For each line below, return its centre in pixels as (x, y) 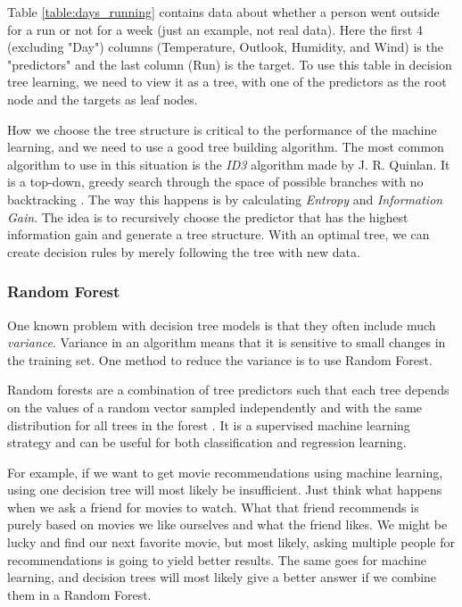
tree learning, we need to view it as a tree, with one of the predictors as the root (227, 82)
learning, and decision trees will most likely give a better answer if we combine (222, 577)
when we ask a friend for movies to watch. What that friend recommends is (213, 507)
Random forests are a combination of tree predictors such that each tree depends (228, 390)
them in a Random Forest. (79, 594)
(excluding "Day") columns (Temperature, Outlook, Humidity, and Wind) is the (225, 47)
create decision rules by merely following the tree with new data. (184, 251)
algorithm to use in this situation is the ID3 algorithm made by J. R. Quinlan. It (229, 164)
